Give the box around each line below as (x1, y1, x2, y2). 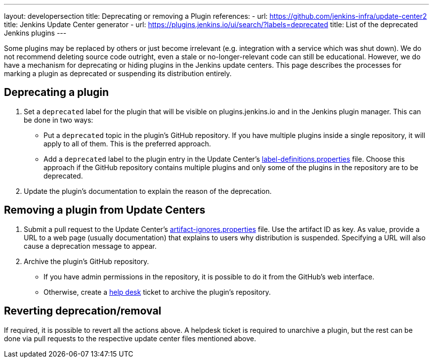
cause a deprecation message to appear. (24, 241, 157, 250)
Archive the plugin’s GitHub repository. (24, 257, 149, 266)
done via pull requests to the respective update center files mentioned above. (4, 334, 256, 343)
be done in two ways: (24, 115, 93, 124)
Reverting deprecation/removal (4, 305, 162, 317)
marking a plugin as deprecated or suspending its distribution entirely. (4, 69, 232, 78)
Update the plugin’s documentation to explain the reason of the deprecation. (24, 186, 272, 195)
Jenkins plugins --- (4, 29, 67, 37)
